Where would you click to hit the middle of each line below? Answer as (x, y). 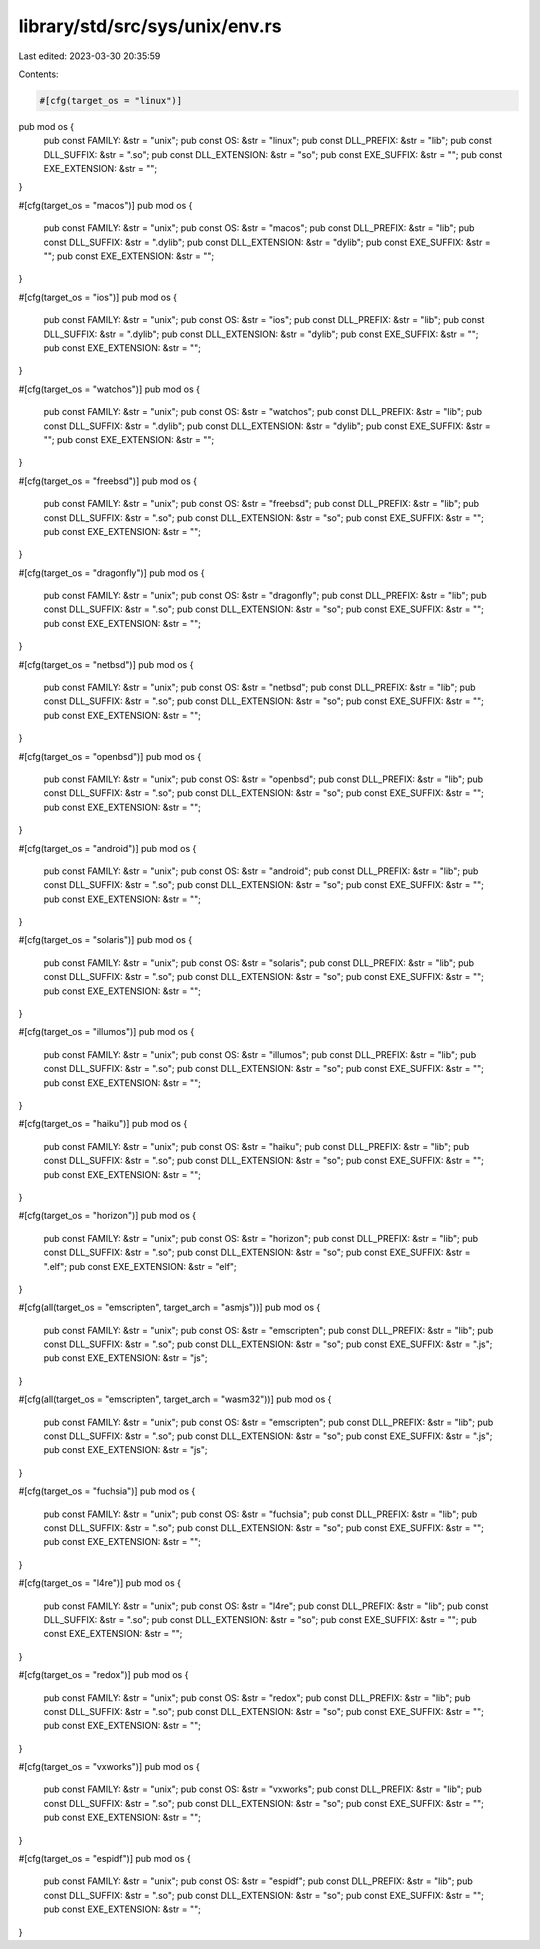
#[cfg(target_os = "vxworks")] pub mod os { (109, 1767)
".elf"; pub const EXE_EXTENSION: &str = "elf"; (140, 1266)
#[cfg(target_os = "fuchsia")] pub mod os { (107, 1491)
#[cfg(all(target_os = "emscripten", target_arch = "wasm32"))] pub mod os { (175, 1399)
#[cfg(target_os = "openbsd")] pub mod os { (110, 756)
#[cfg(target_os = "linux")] (111, 100)
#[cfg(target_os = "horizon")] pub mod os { (107, 1216)
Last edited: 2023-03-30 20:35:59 (89, 56)
